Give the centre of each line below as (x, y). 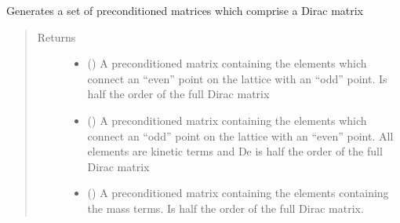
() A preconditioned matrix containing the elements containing (238, 193)
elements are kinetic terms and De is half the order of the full (235, 151)
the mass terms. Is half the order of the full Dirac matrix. (225, 208)
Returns (56, 37)
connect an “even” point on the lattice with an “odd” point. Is (237, 78)
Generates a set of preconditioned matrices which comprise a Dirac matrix (185, 10)
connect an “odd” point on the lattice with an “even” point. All (240, 135)
